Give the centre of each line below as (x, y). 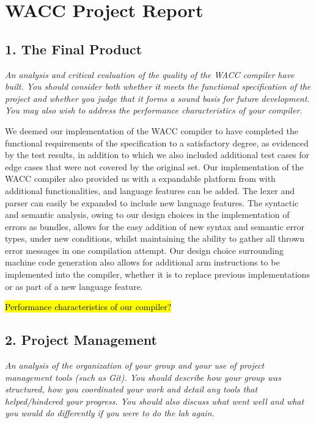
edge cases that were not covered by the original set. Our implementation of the (154, 166)
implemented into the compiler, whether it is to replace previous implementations (157, 274)
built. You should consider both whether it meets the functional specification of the (158, 86)
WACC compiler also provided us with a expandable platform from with (140, 179)
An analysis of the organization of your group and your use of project (135, 365)
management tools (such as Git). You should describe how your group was (143, 377)
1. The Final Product (74, 49)
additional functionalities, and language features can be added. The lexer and (150, 190)
